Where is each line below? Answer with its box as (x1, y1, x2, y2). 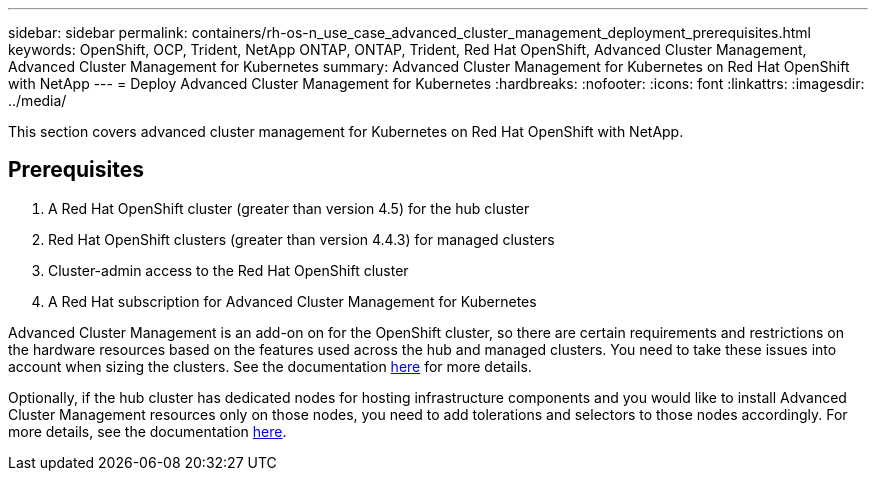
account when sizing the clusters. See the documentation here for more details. (8, 357, 532, 375)
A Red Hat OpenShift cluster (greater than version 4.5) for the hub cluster (48, 199, 530, 217)
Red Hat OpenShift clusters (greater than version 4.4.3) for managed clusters (48, 230, 555, 248)
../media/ (8, 92, 67, 109)
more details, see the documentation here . (8, 422, 287, 440)
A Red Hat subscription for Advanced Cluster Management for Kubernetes (48, 292, 537, 310)
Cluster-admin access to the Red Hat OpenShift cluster (48, 261, 409, 279)
